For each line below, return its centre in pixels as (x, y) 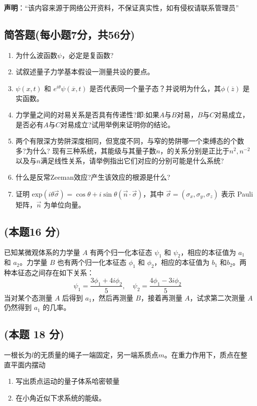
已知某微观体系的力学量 (42, 252)
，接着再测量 (161, 297)
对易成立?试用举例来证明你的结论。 (117, 124)
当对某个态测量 (28, 297)
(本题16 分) (32, 231)
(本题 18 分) (34, 334)
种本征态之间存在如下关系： (49, 273)
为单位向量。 (64, 204)
